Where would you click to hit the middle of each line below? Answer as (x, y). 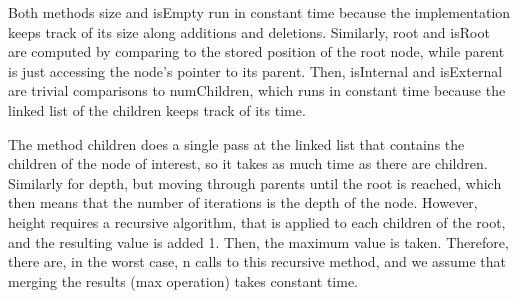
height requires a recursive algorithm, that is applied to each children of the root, (257, 221)
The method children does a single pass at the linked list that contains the (236, 143)
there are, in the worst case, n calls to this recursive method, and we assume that (257, 261)
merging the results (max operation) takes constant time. (183, 280)
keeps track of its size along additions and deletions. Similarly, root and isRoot (249, 31)
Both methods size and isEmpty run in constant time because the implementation (259, 12)
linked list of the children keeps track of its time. (157, 109)
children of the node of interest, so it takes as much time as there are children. (248, 163)
